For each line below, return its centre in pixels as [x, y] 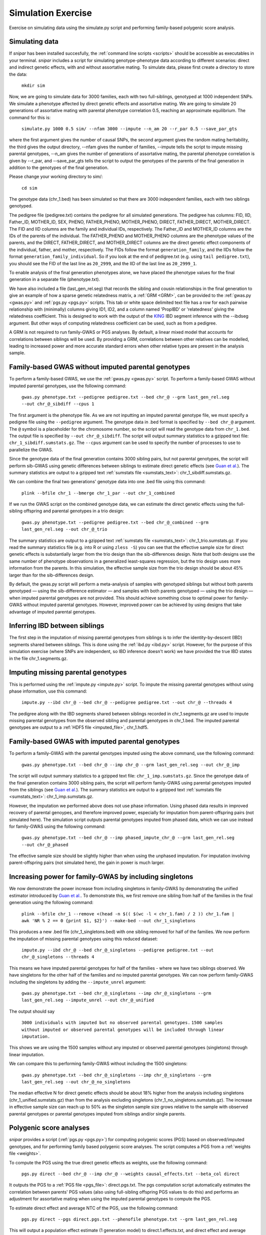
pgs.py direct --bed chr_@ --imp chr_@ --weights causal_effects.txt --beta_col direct [131, 1174]
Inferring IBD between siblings [57, 626]
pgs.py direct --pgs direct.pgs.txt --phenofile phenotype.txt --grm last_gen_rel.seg [129, 1219]
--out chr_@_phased [45, 844]
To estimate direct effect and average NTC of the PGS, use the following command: [94, 1208]
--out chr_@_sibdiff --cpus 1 [58, 404]
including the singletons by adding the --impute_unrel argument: [78, 982]
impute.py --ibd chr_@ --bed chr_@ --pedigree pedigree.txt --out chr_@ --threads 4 [127, 702]
